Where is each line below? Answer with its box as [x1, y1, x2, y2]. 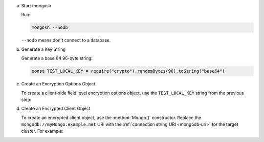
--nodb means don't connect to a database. [21, 37, 111, 43]
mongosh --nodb [31, 25, 68, 30]
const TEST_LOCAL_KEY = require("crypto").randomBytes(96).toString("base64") [31, 68, 225, 74]
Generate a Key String [21, 46, 66, 52]
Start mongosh [21, 3, 51, 8]
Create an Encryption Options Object [21, 81, 95, 87]
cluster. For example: [21, 128, 64, 134]
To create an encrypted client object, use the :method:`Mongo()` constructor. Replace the [21, 115, 201, 121]
